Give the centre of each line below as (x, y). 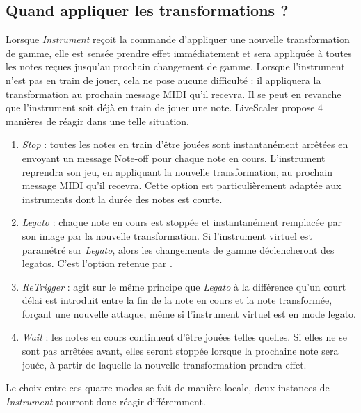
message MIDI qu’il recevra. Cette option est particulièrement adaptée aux (182, 185)
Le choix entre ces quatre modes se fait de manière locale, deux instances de (168, 388)
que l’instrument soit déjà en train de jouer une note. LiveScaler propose (160, 107)
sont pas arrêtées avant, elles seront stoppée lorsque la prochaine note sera (180, 351)
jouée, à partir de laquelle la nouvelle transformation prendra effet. (164, 364)
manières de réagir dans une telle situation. (98, 121)
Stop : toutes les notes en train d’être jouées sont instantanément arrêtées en (185, 144)
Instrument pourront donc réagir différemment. (106, 401)
